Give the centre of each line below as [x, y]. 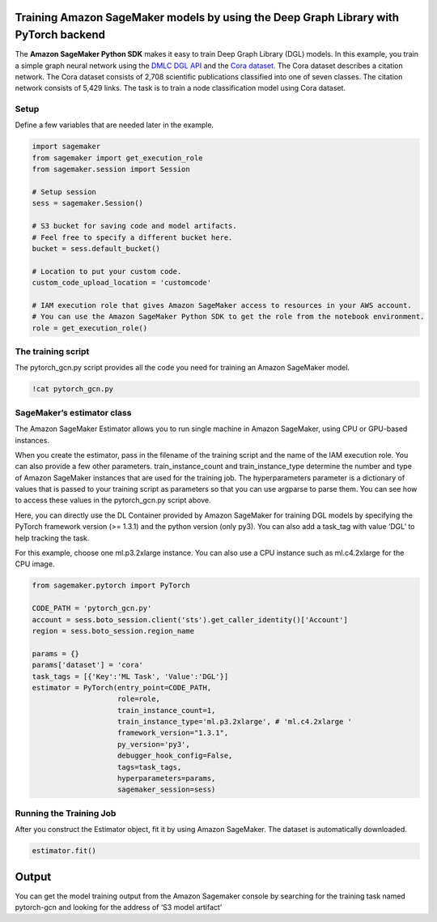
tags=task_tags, [150, 767]
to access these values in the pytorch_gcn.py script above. [113, 500]
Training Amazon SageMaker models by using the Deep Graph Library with [207, 17]
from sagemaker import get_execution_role [117, 158]
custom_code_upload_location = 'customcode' [122, 283]
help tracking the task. [52, 538]
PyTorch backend [60, 35]
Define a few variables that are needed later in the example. [115, 125]
